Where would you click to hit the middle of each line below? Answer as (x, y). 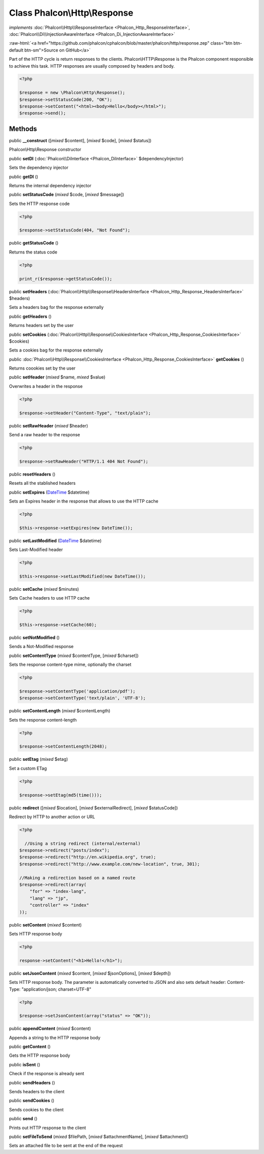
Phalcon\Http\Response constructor (45, 150)
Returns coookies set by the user (42, 368)
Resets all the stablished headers (42, 483)
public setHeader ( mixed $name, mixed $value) (57, 377)
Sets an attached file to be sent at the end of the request (66, 1146)
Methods (23, 129)
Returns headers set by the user (41, 326)
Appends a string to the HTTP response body (55, 1037)
